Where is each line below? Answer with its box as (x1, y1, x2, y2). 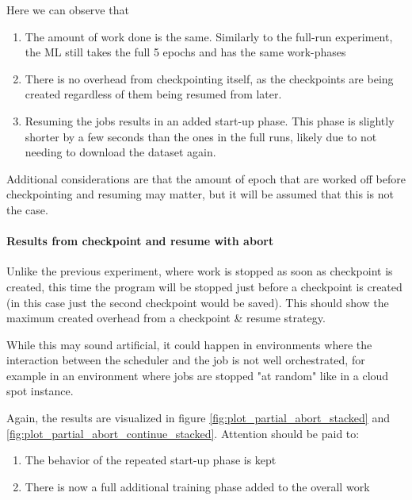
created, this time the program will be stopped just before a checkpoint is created (6, 278, 402, 294)
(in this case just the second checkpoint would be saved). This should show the (6, 294, 389, 310)
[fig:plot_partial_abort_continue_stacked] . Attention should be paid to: (6, 425, 360, 441)
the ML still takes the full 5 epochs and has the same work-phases (25, 44, 346, 60)
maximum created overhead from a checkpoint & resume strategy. (6, 310, 326, 326)
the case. (6, 201, 48, 217)
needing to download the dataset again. (25, 144, 216, 160)
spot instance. (6, 383, 74, 399)
